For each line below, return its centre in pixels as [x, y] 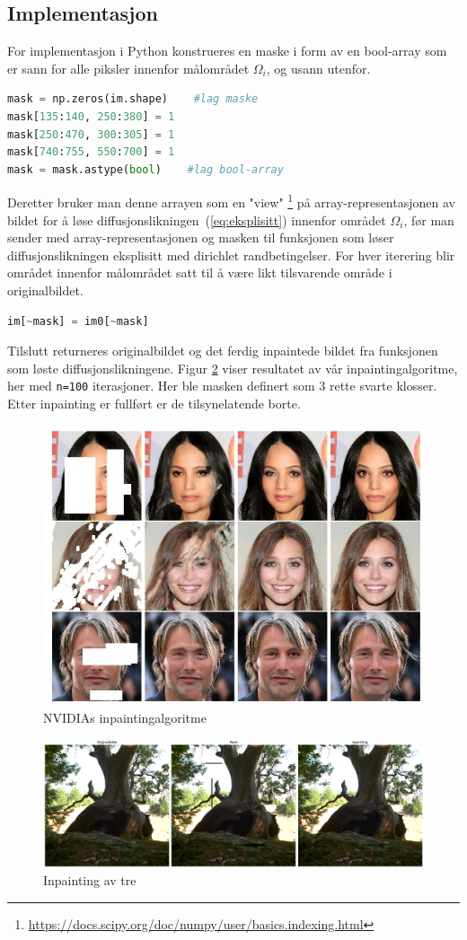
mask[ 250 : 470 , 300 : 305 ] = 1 [91, 134]
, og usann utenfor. [318, 68]
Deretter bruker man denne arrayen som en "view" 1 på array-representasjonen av [231, 201]
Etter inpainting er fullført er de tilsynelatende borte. [154, 404]
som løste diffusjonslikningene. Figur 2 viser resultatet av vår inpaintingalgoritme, [233, 368]
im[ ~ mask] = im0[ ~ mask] [78, 321]
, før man [429, 220]
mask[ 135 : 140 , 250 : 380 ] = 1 [91, 116]
